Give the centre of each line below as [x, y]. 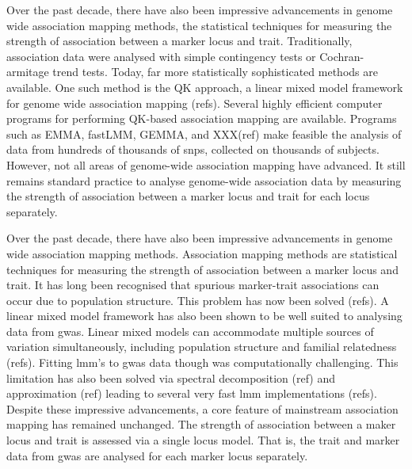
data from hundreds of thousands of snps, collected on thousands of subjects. [193, 149]
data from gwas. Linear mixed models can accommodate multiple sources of [190, 331]
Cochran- [342, 56]
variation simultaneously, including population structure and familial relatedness [202, 347]
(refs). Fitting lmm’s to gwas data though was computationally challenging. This [202, 362]
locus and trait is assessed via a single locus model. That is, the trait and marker [203, 440]
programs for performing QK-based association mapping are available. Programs [202, 118]
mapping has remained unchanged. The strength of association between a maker [201, 424]
